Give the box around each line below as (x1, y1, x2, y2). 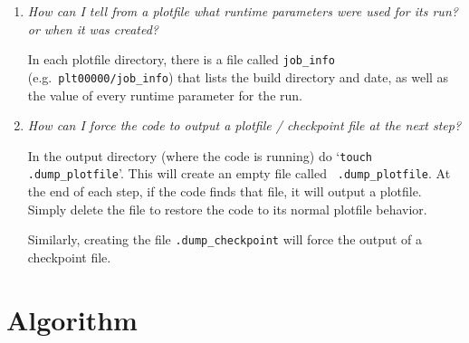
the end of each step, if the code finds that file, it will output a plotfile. (27, 182, 422, 200)
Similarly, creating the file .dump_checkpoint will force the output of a (27, 230, 422, 249)
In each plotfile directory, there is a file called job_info (27, 50, 335, 69)
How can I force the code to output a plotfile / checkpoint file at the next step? (27, 116, 462, 135)
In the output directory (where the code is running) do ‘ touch (27, 146, 373, 165)
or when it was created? (27, 19, 158, 38)
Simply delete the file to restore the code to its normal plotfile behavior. (27, 199, 427, 218)
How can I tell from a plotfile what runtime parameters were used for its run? (27, 2, 458, 20)
